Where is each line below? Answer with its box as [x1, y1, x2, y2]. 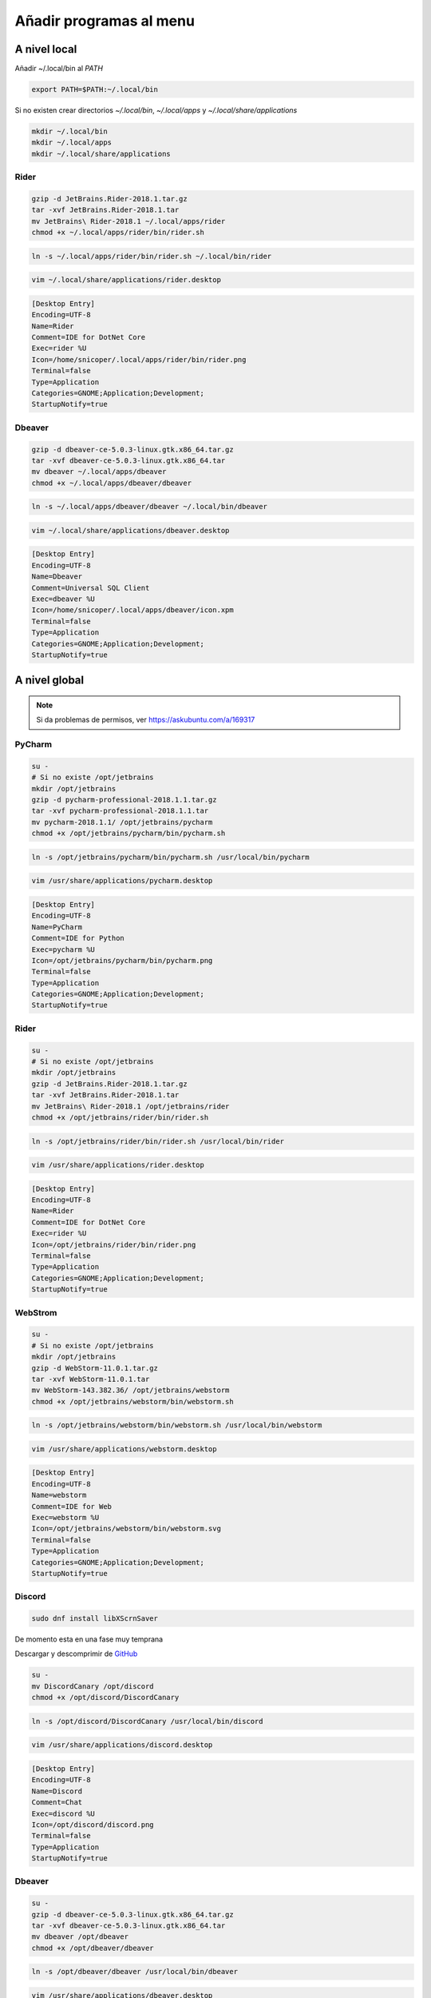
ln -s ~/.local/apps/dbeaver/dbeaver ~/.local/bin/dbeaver [31, 502, 267, 511]
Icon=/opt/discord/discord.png [31, 1820, 155, 1829]
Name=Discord [31, 1786, 83, 1796]
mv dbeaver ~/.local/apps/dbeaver [31, 468, 167, 476]
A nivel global [14, 674, 84, 687]
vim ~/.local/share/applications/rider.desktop [31, 276, 221, 285]
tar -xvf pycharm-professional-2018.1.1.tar [31, 806, 209, 815]
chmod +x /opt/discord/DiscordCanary [31, 1693, 180, 1702]
